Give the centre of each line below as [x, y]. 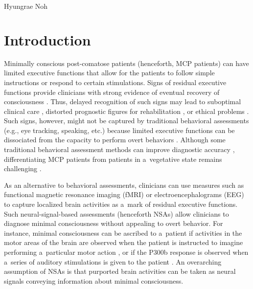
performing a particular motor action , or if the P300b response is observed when [126, 252]
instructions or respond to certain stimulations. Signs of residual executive [115, 82]
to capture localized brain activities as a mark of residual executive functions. [121, 204]
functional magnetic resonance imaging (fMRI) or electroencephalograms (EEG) [124, 194]
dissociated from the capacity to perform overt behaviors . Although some [115, 140]
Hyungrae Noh [26, 6]
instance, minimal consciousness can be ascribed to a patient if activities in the [123, 233]
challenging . [23, 168]
